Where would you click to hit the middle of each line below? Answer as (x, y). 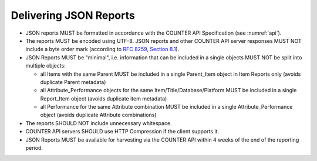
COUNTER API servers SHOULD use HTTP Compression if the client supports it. (122, 132)
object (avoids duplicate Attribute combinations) (98, 115)
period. (34, 148)
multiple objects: (45, 66)
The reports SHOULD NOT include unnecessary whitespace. (99, 123)
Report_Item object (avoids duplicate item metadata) (104, 98)
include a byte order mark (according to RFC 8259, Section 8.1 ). (102, 49)
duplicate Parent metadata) (73, 82)
